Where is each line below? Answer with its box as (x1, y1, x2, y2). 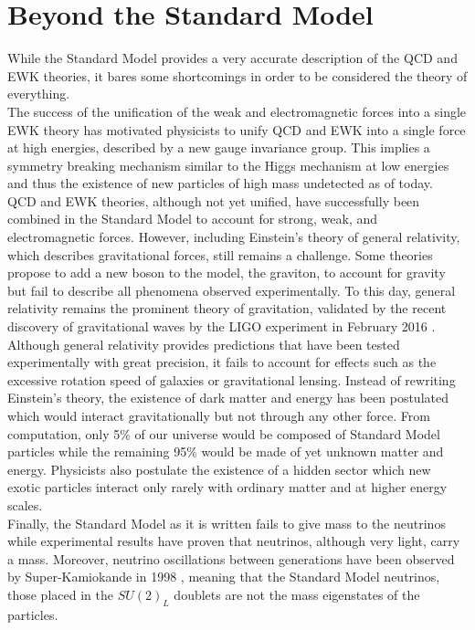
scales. (7, 495, 43, 514)
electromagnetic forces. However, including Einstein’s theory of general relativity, (7, 227, 460, 247)
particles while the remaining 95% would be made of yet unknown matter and (7, 442, 444, 461)
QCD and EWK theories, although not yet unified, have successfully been (7, 191, 420, 210)
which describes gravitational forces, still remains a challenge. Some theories (7, 245, 433, 264)
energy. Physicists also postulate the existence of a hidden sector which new (7, 459, 431, 478)
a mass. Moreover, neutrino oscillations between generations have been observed (7, 549, 455, 568)
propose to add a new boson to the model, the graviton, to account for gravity (7, 263, 446, 282)
